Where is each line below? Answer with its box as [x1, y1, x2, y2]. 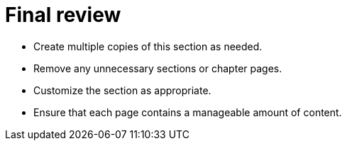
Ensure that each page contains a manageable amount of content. [33, 106, 342, 118]
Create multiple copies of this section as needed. [33, 40, 263, 52]
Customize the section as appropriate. [33, 84, 211, 96]
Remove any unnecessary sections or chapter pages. [33, 62, 282, 74]
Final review [5, 3, 121, 27]
